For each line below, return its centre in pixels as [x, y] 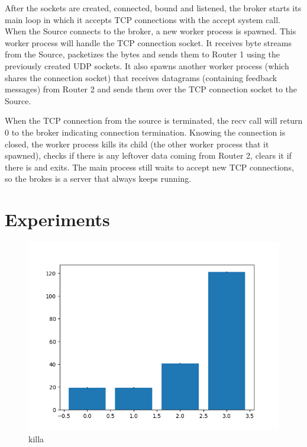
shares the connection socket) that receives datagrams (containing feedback [141, 77]
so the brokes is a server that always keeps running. [98, 179]
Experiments [57, 219]
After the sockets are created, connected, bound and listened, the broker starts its [153, 8]
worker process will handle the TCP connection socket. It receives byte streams [148, 42]
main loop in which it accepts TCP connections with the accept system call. [143, 19]
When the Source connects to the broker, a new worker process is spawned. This [151, 31]
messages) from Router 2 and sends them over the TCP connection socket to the [151, 89]
